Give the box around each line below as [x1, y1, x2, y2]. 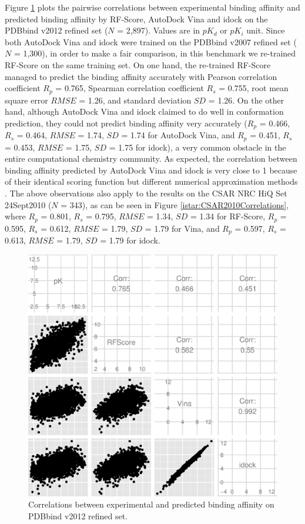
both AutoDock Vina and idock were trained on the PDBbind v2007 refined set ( [5, 35, 297, 48]
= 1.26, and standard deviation [79, 94, 192, 106]
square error [5, 94, 48, 106]
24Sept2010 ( [5, 198, 52, 211]
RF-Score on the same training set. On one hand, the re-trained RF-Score [5, 58, 271, 71]
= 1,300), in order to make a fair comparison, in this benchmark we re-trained [14, 47, 296, 59]
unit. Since [246, 24, 285, 36]
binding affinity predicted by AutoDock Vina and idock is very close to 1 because [5, 163, 297, 176]
